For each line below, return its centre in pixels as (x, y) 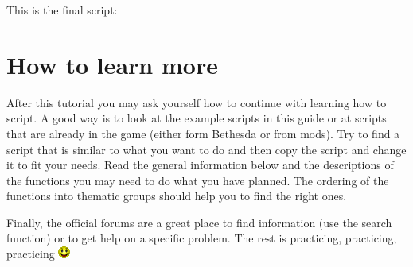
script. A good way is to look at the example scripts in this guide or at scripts (197, 118)
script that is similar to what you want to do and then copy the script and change (206, 149)
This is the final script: (62, 10)
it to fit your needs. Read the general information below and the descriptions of (200, 165)
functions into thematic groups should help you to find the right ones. (177, 196)
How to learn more (112, 64)
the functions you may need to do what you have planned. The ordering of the (198, 180)
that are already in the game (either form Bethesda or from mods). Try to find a (203, 133)
